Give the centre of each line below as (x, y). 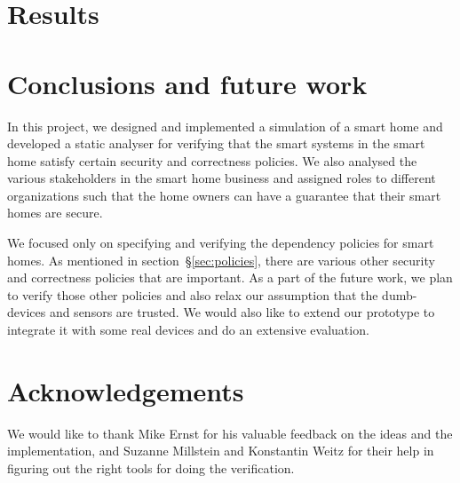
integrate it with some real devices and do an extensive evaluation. (188, 330)
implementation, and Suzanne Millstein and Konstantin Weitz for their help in (221, 451)
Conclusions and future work (187, 83)
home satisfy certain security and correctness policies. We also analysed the (212, 160)
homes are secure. (55, 213)
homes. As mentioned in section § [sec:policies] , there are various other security (221, 260)
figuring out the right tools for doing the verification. (151, 467)
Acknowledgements (126, 390)
